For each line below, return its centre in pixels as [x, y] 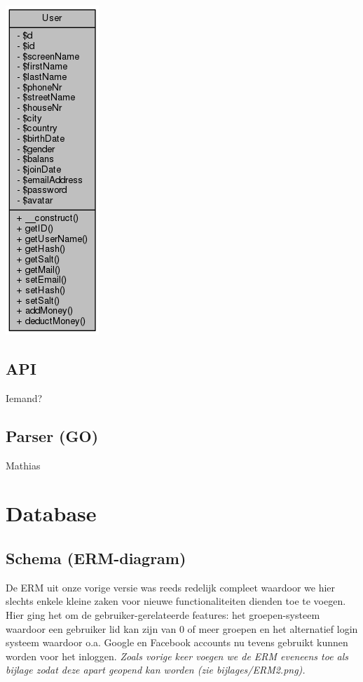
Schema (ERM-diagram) [96, 557]
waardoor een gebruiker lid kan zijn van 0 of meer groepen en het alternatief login [182, 628]
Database [51, 513]
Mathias [23, 465]
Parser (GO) [52, 435]
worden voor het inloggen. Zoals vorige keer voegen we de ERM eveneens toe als [177, 656]
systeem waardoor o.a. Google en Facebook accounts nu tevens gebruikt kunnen [177, 642]
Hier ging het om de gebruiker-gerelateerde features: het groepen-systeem [163, 614]
